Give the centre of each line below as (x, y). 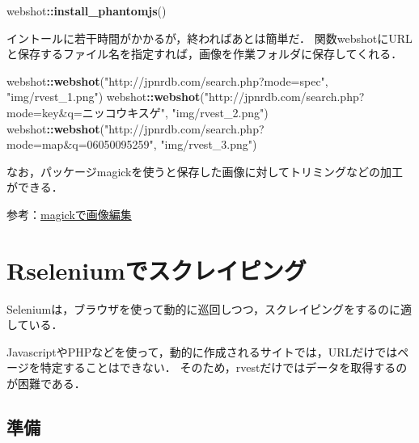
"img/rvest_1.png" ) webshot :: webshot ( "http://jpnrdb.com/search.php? (186, 97)
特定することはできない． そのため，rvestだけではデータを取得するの (224, 367)
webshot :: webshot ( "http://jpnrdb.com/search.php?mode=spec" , (167, 80)
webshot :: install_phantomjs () (87, 11)
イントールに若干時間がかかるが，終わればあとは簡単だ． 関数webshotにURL (209, 38)
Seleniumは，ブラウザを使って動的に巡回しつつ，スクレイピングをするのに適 (209, 308)
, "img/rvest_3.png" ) (205, 144)
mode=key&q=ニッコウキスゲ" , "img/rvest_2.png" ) (138, 112)
